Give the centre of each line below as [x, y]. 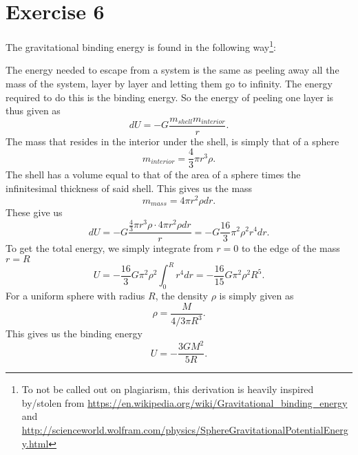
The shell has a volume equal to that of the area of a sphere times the [153, 174]
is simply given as [256, 296]
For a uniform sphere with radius [75, 296]
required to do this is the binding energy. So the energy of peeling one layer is [170, 97]
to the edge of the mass [291, 248]
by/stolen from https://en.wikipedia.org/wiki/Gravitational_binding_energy [185, 402]
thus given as [33, 110]
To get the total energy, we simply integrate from [109, 248]
